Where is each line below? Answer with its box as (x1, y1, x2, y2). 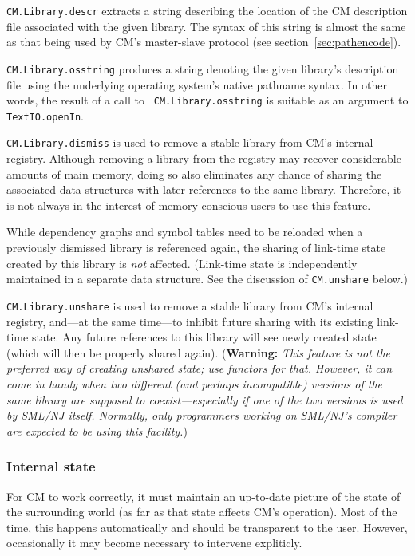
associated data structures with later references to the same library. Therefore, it (6, 181, 401, 198)
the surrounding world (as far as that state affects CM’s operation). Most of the (6, 503, 397, 520)
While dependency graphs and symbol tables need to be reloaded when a (6, 223, 363, 240)
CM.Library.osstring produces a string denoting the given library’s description (6, 60, 399, 77)
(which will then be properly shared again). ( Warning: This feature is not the (6, 344, 391, 361)
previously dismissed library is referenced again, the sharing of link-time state (6, 239, 386, 256)
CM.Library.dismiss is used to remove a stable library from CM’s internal (6, 134, 373, 151)
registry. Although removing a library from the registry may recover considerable (6, 150, 401, 167)
